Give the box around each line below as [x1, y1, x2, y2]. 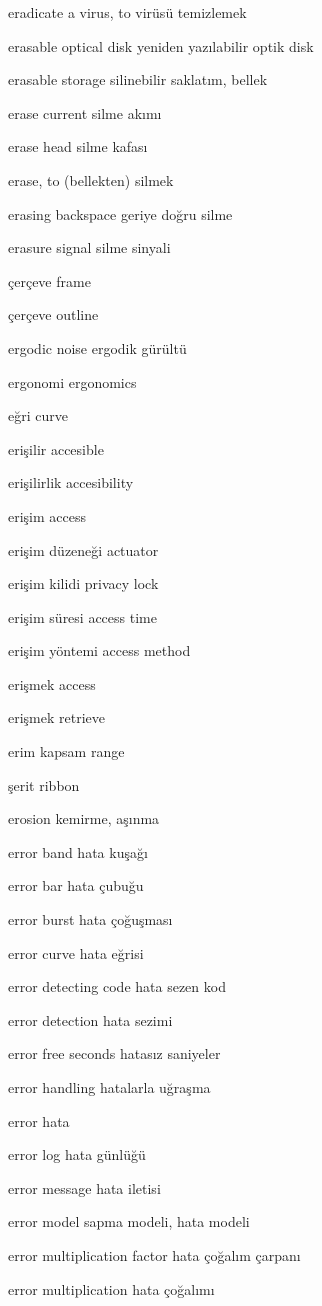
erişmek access [8, 673, 96, 694]
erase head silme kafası [8, 136, 148, 157]
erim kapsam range [8, 741, 125, 762]
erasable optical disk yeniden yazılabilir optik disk [8, 35, 314, 56]
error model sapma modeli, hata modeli [8, 1211, 250, 1232]
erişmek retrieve [8, 707, 106, 728]
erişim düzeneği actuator [8, 539, 159, 560]
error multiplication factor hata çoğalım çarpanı [8, 1244, 301, 1265]
